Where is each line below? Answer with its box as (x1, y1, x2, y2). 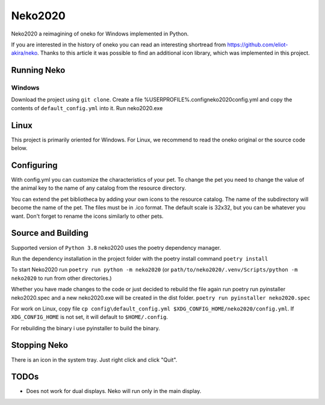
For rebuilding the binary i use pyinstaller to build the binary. (11, 324, 160, 332)
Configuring (11, 160, 58, 170)
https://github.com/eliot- (227, 41, 288, 48)
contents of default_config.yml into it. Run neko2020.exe (11, 104, 163, 111)
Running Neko (11, 65, 66, 75)
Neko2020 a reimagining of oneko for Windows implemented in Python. (11, 30, 189, 37)
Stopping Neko (11, 340, 69, 350)
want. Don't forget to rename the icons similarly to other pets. (11, 212, 164, 220)
